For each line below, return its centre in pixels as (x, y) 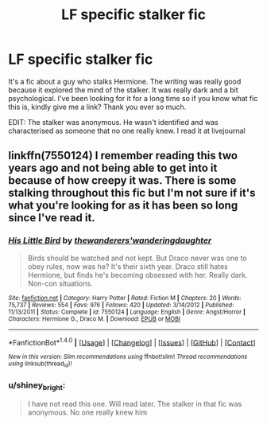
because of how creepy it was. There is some (122, 181)
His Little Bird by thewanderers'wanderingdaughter (110, 240)
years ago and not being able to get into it (113, 168)
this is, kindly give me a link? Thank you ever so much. (97, 107)
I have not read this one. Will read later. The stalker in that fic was (135, 404)
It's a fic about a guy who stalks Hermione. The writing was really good (125, 81)
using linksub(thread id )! (40, 365)
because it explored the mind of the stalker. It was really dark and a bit (123, 90)
